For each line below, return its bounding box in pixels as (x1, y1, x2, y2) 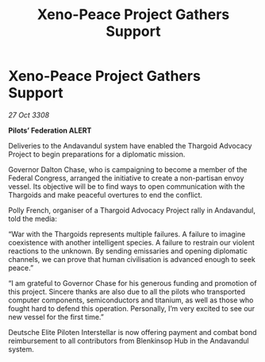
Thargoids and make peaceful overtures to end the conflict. (8, 190, 203, 199)
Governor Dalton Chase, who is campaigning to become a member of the (8, 164, 248, 174)
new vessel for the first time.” (8, 312, 105, 322)
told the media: (8, 214, 57, 223)
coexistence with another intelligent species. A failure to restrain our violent (8, 237, 255, 247)
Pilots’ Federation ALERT (8, 125, 92, 135)
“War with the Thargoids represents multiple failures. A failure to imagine (8, 229, 246, 239)
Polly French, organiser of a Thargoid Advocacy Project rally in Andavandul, (8, 205, 256, 215)
